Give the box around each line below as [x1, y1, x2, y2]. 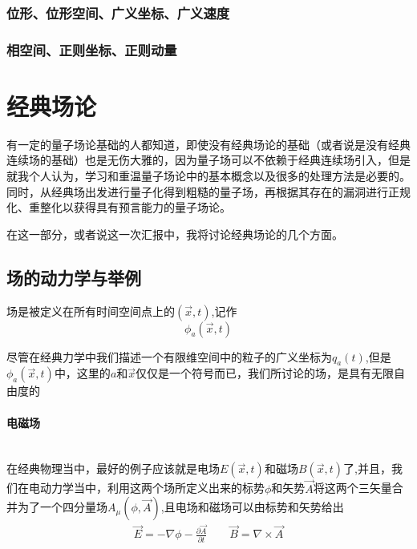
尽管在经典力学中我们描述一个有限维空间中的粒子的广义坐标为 [6, 348, 332, 365]
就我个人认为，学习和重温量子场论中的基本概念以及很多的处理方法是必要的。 [6, 168, 411, 184]
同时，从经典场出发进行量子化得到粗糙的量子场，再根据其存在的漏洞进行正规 [6, 183, 411, 200]
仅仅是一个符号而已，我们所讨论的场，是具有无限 [136, 365, 395, 381]
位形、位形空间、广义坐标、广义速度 [6, 2, 230, 22]
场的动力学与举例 [6, 264, 141, 289]
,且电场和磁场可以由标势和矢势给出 [160, 499, 344, 515]
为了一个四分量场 [17, 499, 107, 515]
